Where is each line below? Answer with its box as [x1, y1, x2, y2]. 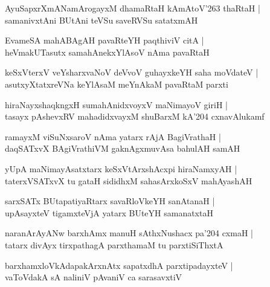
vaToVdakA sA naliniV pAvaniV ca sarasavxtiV [5, 271, 182, 283]
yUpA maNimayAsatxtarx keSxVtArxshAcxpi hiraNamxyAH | [5, 162, 237, 175]
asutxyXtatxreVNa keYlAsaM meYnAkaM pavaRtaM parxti [5, 77, 228, 90]
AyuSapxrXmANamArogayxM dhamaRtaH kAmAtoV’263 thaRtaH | [5, 2, 260, 14]
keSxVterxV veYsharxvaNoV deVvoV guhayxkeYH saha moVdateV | [5, 66, 259, 79]
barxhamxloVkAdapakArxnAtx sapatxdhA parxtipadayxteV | [5, 259, 233, 271]
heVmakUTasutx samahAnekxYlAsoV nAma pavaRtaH [5, 45, 210, 58]
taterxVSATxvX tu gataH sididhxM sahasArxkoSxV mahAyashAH [5, 174, 252, 187]
